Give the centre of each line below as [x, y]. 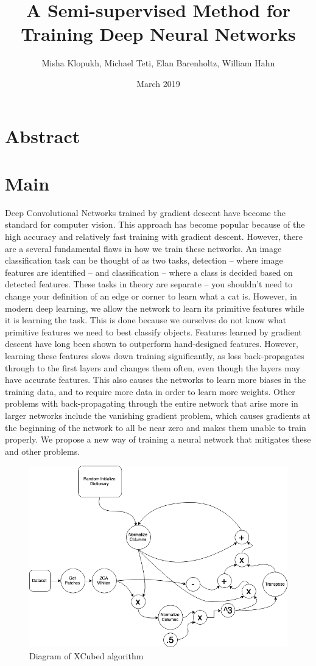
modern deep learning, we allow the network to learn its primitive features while [155, 308]
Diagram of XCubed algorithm [86, 655]
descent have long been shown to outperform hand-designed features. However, [152, 344]
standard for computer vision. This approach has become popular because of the [155, 224]
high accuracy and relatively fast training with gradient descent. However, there [154, 236]
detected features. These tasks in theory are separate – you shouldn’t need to [149, 284]
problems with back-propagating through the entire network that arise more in [152, 403]
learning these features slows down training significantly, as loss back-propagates [155, 355]
